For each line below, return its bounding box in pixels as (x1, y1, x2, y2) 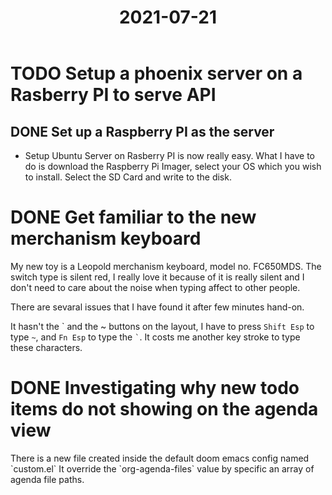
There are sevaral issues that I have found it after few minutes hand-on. (10, 301, 305, 313)
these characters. (10, 341, 83, 353)
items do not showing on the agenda (10, 398, 319, 421)
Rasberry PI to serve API (10, 84, 217, 106)
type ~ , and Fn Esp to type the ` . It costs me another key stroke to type (10, 331, 301, 343)
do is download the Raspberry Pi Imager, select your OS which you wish (24, 161, 322, 172)
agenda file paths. (10, 473, 85, 485)
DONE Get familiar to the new (10, 206, 257, 229)
